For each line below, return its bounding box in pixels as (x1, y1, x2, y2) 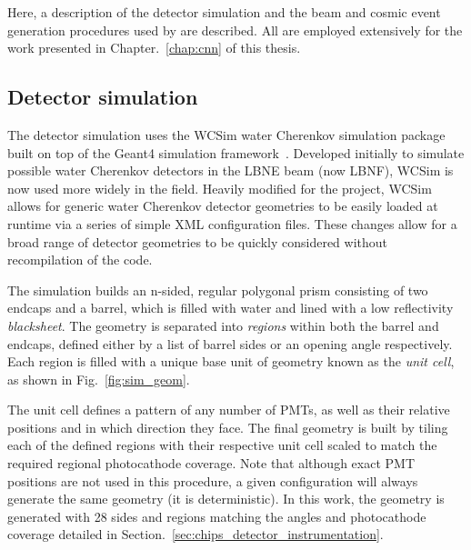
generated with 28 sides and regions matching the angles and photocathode (7, 506, 426, 525)
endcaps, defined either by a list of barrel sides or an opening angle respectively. (7, 334, 453, 353)
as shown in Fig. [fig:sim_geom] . (7, 369, 190, 388)
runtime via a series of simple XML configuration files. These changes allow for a (7, 214, 457, 233)
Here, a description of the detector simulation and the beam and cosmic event (7, 3, 441, 21)
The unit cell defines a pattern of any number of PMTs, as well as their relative (7, 400, 450, 419)
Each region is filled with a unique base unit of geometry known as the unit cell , (7, 352, 455, 371)
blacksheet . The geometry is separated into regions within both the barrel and (7, 315, 439, 335)
